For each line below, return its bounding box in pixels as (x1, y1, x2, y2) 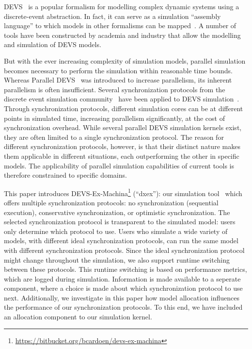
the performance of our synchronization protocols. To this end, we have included (4, 302, 243, 312)
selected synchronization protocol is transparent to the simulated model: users (4, 216, 236, 227)
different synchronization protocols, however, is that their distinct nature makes (4, 141, 240, 151)
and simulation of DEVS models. (4, 39, 101, 50)
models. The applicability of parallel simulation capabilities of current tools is (4, 160, 234, 170)
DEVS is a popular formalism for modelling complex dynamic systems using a (4, 1, 239, 11)
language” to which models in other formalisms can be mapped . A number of (4, 20, 236, 31)
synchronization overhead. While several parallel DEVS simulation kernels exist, (4, 122, 242, 133)
